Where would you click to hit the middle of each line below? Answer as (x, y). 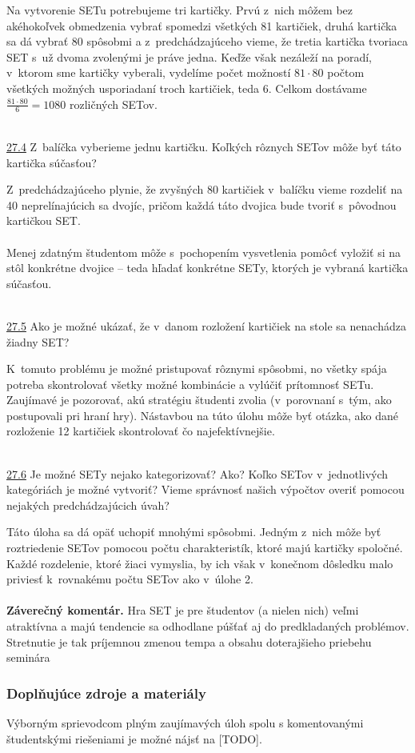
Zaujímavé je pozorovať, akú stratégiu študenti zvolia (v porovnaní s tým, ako (199, 400)
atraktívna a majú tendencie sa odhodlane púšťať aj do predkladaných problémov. (208, 626)
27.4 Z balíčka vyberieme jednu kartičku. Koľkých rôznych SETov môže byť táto (204, 146)
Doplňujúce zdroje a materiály (106, 693)
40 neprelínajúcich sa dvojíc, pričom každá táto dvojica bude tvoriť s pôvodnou (202, 204)
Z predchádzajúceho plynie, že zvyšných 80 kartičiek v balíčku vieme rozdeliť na (205, 189)
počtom (346, 72)
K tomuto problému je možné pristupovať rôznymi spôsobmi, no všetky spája (197, 368)
